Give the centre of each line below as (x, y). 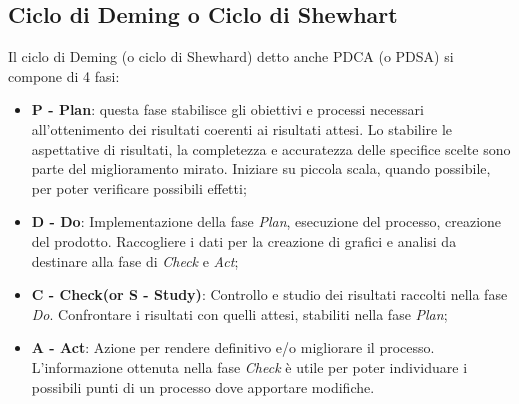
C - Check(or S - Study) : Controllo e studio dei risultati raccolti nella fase (269, 294)
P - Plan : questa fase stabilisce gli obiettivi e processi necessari (227, 109)
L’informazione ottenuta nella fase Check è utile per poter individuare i (249, 366)
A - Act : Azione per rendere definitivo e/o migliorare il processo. (233, 347)
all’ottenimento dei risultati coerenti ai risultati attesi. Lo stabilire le (242, 128)
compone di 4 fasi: (64, 75)
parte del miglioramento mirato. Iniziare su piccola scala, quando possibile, (261, 168)
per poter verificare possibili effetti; (139, 187)
